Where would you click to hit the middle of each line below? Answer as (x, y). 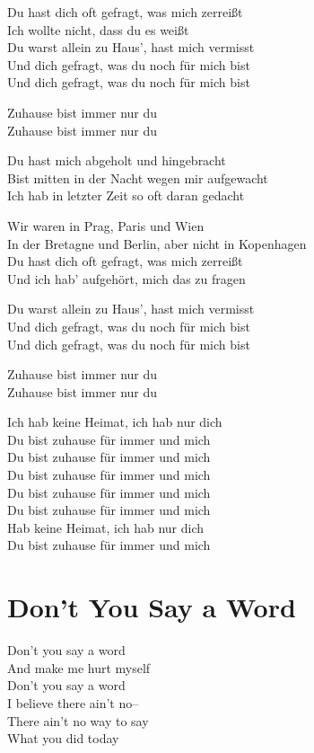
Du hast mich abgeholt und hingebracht (117, 160)
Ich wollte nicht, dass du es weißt (98, 29)
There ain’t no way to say (78, 720)
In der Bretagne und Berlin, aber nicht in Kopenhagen (157, 243)
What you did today (63, 738)
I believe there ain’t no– (73, 702)
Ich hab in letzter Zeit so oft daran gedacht (126, 195)
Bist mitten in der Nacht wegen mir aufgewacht (138, 177)
